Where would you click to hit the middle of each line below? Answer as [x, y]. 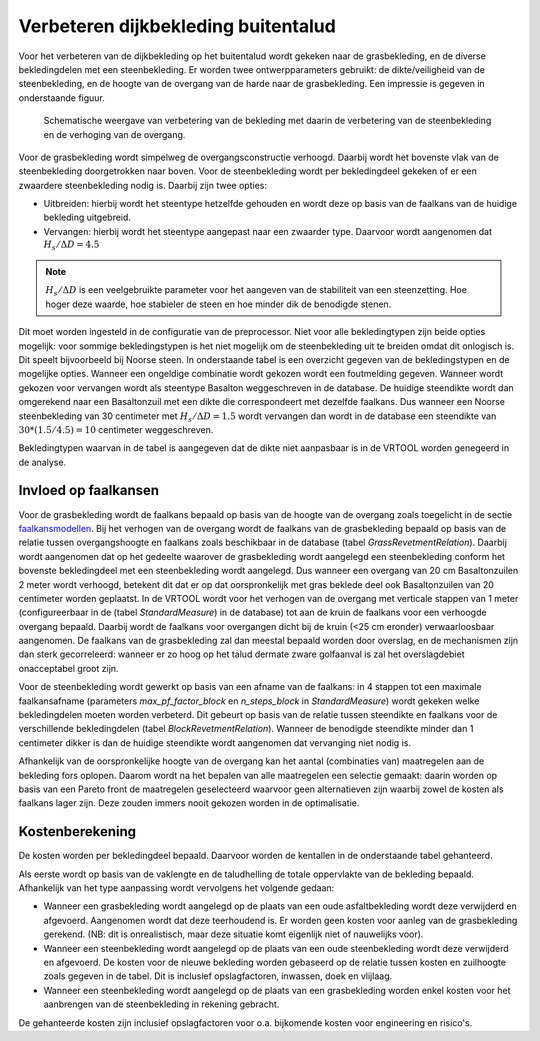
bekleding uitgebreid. [87, 217]
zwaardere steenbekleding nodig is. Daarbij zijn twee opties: [142, 185]
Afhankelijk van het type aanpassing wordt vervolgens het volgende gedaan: [176, 888]
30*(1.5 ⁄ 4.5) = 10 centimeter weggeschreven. [116, 429]
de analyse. [42, 462]
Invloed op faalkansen [89, 490]
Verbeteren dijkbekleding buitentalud [177, 26]
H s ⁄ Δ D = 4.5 [71, 246]
